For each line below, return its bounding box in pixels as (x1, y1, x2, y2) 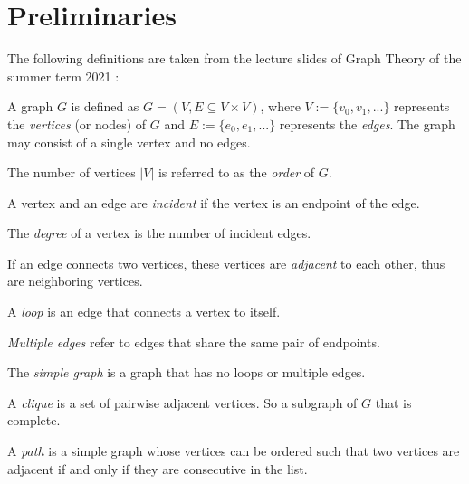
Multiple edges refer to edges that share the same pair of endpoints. (7, 332, 380, 351)
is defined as (71, 97, 139, 116)
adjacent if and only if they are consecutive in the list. (7, 459, 308, 478)
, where (260, 97, 301, 116)
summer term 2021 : (7, 66, 120, 85)
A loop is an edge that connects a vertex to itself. (7, 302, 281, 321)
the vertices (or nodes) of (7, 114, 147, 133)
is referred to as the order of (158, 163, 315, 182)
